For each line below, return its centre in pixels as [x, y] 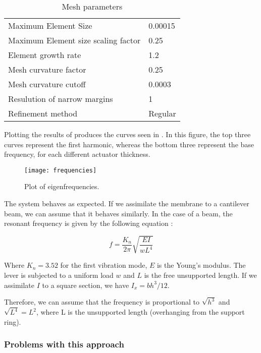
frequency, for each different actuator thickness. [77, 154]
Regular [162, 113]
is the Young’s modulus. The [201, 265]
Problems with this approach [64, 344]
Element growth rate [45, 55]
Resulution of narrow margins [61, 99]
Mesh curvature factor [47, 69]
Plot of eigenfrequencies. [62, 186]
